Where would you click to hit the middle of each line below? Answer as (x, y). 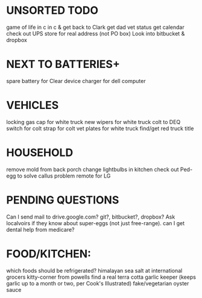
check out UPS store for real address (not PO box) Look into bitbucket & (96, 33)
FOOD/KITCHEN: (49, 254)
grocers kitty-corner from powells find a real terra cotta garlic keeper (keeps (101, 277)
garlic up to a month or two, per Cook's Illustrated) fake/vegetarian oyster (98, 283)
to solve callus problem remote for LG (64, 176)
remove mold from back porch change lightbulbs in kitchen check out (93, 169)
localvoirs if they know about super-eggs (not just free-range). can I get (96, 223)
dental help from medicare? (40, 229)
